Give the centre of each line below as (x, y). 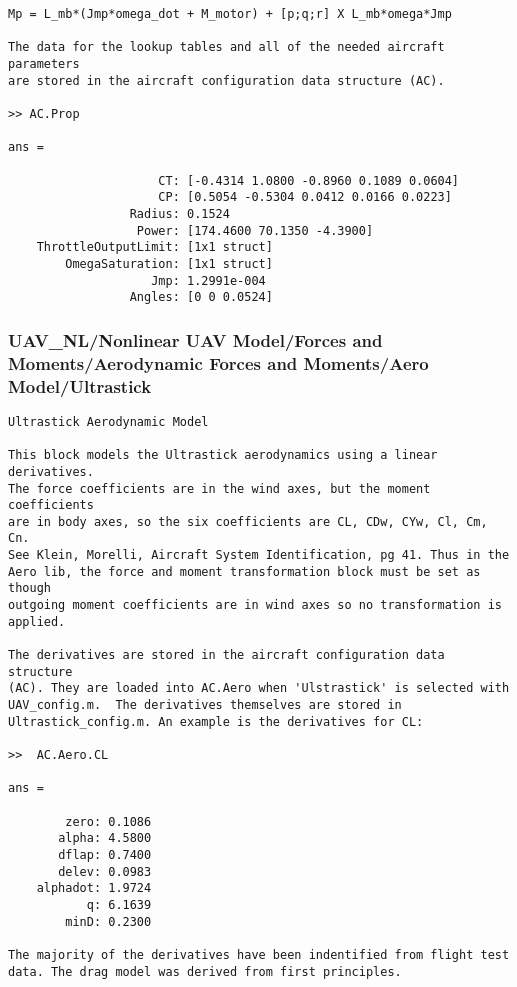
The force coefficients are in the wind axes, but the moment (219, 488)
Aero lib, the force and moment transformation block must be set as (244, 571)
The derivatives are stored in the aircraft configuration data (226, 655)
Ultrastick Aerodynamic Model (108, 421)
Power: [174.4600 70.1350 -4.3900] (255, 230)
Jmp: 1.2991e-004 (208, 280)
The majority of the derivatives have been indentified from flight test (259, 954)
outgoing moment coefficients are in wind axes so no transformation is (255, 605)
